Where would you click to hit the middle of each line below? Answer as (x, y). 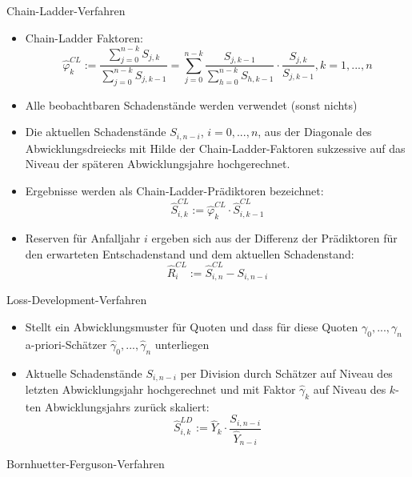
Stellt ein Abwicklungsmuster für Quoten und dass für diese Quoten (192, 326)
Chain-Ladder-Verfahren (66, 10)
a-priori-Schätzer (66, 344)
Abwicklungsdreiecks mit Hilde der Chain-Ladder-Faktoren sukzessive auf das (215, 148)
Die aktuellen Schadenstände (96, 132)
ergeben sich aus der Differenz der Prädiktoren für (274, 238)
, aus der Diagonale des (315, 132)
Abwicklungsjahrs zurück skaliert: (127, 406)
